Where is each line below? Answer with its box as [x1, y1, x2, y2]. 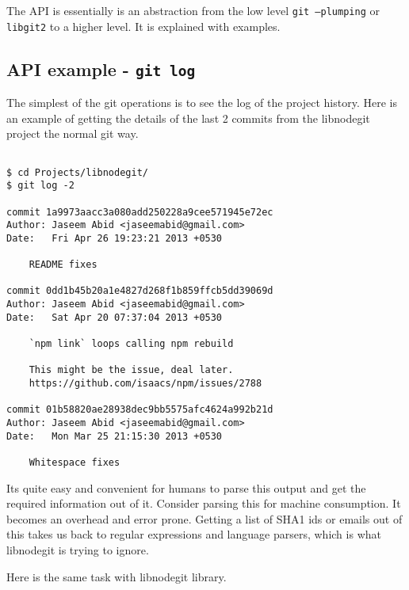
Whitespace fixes [29, 456, 120, 468]
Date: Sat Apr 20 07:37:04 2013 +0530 [6, 311, 223, 323]
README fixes [29, 259, 97, 271]
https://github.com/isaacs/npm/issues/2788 [29, 378, 262, 390]
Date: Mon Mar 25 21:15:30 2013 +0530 [6, 430, 223, 442]
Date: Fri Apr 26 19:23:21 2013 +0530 [6, 232, 223, 244]
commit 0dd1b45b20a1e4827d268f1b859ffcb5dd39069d [6, 285, 273, 297]
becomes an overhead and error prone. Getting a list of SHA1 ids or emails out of [6, 510, 403, 527]
